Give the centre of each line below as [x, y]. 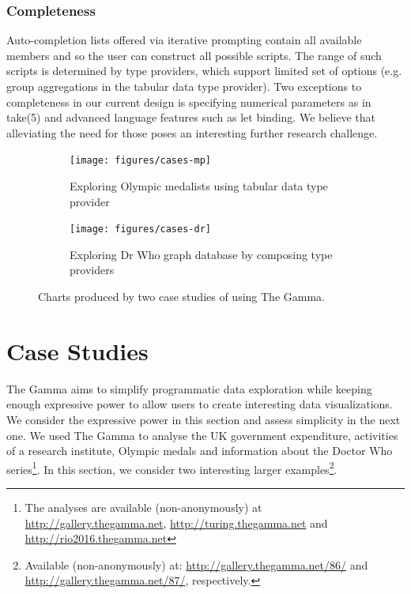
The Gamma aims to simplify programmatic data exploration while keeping [189, 388]
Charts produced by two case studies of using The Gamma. [181, 297]
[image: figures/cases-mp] [140, 161]
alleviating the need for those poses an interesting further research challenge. [192, 132]
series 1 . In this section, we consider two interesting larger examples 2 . [172, 468]
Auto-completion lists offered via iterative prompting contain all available [184, 40]
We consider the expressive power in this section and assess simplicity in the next [204, 419]
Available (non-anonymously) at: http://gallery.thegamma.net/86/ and [196, 564]
